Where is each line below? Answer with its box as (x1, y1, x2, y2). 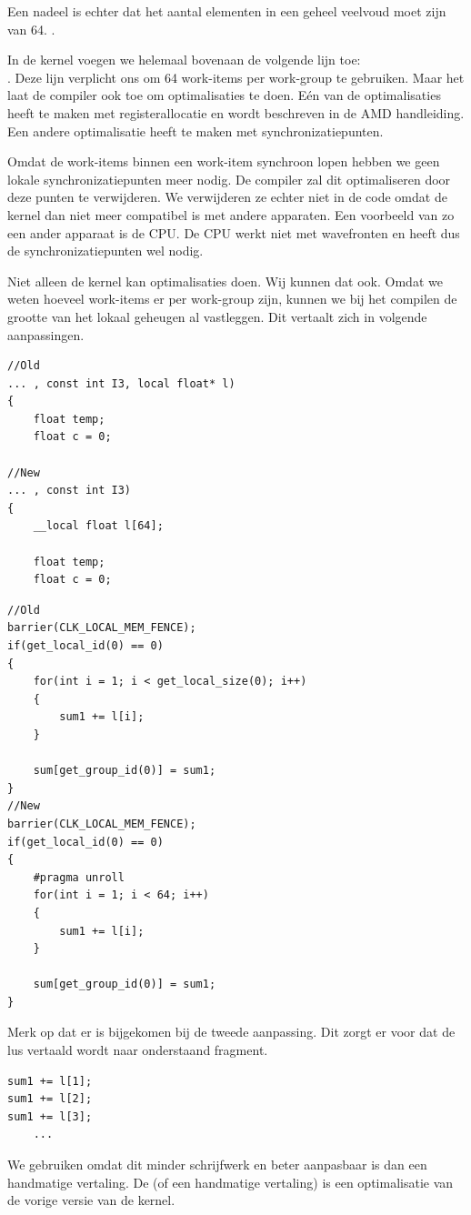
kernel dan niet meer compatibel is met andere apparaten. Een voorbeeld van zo (7, 205, 455, 224)
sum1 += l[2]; (7, 1092, 93, 1106)
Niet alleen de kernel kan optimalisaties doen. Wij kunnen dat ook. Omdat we (7, 271, 443, 290)
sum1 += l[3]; (7, 1110, 93, 1123)
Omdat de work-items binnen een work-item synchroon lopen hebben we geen (7, 152, 440, 171)
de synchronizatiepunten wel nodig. (7, 241, 204, 260)
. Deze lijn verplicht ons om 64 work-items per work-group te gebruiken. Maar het (7, 67, 465, 86)
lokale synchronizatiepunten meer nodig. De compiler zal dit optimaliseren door (7, 169, 451, 188)
